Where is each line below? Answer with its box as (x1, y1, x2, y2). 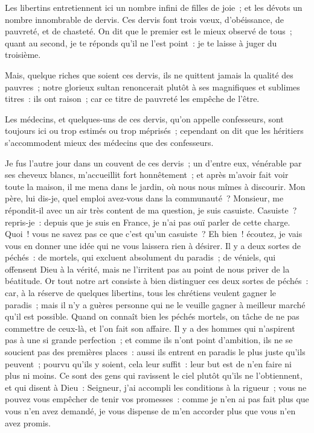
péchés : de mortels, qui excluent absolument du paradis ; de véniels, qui (5, 251, 276, 264)
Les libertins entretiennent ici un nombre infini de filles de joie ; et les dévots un (5, 1, 303, 13)
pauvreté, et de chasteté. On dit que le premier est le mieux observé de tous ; (5, 25, 292, 37)
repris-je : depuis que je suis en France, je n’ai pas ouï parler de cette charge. (5, 215, 290, 228)
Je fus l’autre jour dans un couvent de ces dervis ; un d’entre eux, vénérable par (5, 156, 302, 169)
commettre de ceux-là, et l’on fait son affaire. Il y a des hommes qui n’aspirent (5, 321, 295, 334)
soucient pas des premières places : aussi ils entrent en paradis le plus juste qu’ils (5, 346, 306, 358)
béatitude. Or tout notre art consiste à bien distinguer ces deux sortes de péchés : (5, 274, 309, 287)
